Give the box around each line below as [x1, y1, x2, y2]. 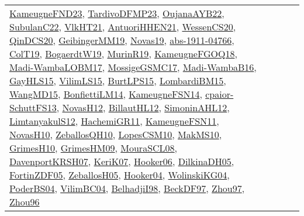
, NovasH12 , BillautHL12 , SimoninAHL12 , [56, 101, 230, 114]
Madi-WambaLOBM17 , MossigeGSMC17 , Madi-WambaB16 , [9, 60, 257, 74]
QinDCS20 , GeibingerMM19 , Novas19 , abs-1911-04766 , [9, 33, 234, 47]
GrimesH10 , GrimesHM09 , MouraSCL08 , [9, 141, 178, 155]
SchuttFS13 [9, 101, 57, 114]
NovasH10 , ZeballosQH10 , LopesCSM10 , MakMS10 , [9, 128, 222, 141]
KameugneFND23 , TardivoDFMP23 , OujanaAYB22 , [9, 6, 224, 20]
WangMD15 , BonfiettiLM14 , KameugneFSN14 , [9, 87, 202, 101]
